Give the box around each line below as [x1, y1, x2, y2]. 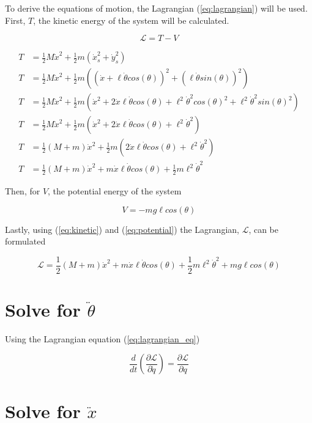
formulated [5, 235, 46, 248]
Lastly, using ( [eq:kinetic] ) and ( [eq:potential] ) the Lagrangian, [5, 223, 239, 235]
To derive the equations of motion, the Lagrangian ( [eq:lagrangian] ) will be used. [5, 2, 308, 14]
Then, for [5, 184, 40, 197]
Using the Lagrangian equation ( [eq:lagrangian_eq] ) [5, 332, 200, 345]
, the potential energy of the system [48, 184, 182, 197]
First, [5, 13, 26, 26]
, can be [248, 223, 279, 235]
